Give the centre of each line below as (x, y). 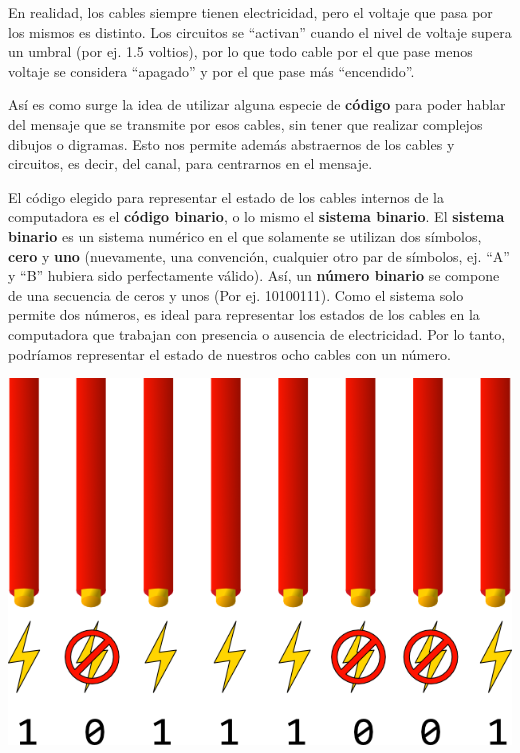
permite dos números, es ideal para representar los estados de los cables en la (244, 314)
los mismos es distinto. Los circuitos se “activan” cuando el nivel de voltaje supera (260, 31)
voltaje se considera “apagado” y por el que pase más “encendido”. (211, 70)
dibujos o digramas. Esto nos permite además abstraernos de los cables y (231, 143)
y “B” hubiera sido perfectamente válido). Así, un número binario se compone (254, 275)
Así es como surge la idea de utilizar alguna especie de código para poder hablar (257, 104)
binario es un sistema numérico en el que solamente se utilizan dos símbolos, (245, 235)
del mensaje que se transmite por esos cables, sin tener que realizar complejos (245, 123)
